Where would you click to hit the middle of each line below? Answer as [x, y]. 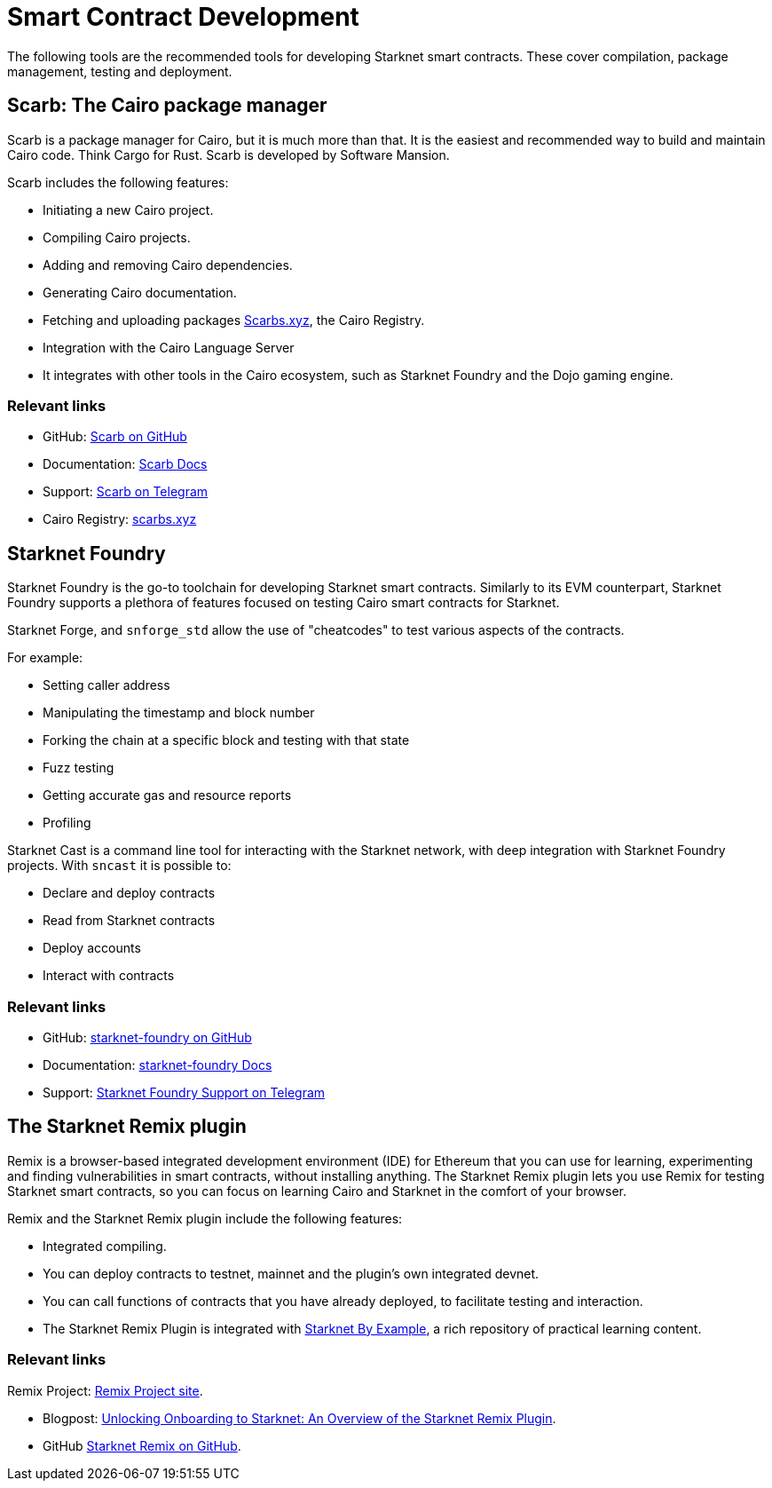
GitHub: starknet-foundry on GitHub [147, 1037]
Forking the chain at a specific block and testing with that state [226, 740]
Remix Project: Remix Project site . [105, 1390]
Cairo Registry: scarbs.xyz [120, 519]
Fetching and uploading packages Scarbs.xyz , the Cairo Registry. [234, 320]
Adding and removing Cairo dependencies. [168, 265]
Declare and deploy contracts [129, 893]
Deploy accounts [92, 948]
